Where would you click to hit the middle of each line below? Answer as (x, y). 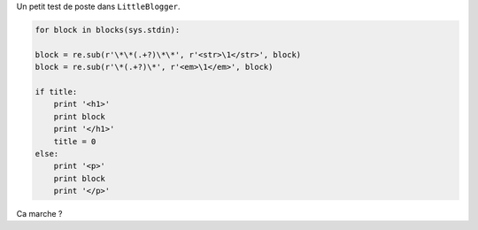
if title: (56, 92)
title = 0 (75, 141)
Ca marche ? (39, 214)
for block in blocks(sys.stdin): (108, 30)
